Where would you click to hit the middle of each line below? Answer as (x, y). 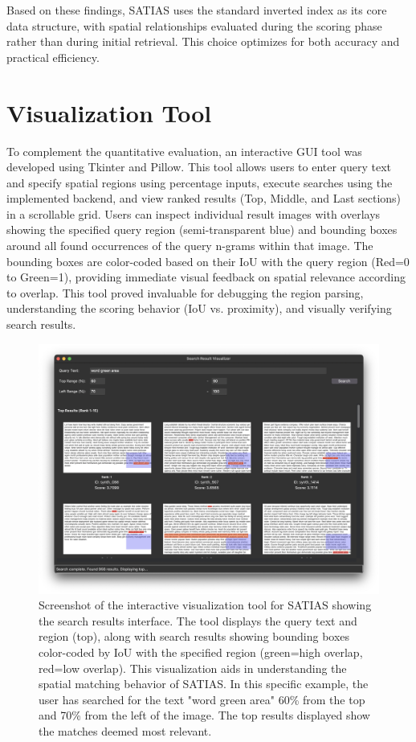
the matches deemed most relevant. (125, 730)
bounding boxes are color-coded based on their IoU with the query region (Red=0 (208, 261)
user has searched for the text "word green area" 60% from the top (202, 699)
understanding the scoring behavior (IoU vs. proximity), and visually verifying (199, 308)
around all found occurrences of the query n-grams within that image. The (190, 246)
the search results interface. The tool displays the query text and (198, 620)
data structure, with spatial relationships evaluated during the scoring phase (194, 25)
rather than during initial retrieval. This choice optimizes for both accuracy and (203, 41)
